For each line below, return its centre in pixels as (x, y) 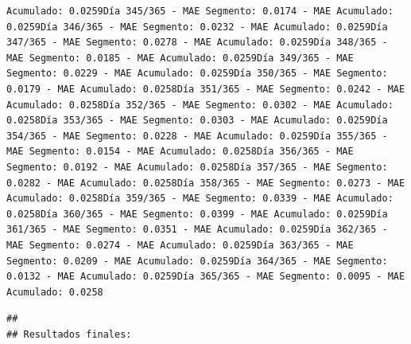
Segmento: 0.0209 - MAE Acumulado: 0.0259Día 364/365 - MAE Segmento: (197, 261)
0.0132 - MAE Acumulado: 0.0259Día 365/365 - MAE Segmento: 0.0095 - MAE (206, 277)
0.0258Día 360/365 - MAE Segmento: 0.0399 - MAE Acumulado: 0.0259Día (197, 214)
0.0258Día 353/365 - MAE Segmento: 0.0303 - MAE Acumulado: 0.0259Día (197, 121)
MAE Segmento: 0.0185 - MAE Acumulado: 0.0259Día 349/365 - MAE (180, 58)
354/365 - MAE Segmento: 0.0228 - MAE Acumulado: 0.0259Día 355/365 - (197, 136)
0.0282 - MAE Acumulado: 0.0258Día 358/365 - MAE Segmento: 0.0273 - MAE (206, 183)
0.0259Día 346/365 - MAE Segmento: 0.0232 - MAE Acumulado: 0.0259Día (197, 27)
